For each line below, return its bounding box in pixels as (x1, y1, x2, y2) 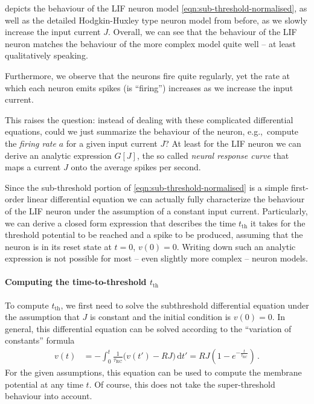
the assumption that (5, 310, 80, 323)
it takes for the (250, 216, 306, 229)
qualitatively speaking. (5, 49, 88, 62)
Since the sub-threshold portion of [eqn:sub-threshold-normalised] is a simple (5, 181, 289, 193)
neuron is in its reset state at (5, 240, 112, 252)
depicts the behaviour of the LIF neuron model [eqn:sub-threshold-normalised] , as (5, 2, 307, 14)
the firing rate (5, 136, 56, 149)
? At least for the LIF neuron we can (165, 136, 301, 149)
